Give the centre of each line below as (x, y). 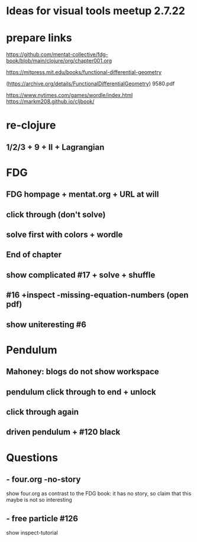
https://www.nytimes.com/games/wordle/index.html (70, 95)
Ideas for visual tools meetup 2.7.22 (96, 11)
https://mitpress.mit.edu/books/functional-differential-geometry (84, 72)
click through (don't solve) (56, 214)
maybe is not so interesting (39, 500)
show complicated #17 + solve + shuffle (81, 275)
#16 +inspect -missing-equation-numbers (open (97, 295)
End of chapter (34, 255)
